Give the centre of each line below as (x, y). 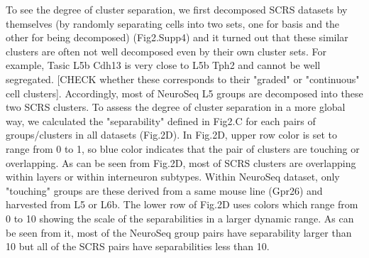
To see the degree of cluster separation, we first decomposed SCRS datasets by (177, 9)
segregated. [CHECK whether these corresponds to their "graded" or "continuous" (183, 79)
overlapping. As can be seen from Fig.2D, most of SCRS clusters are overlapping (181, 162)
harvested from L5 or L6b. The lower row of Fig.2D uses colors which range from (182, 204)
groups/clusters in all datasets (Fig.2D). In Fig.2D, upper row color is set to (172, 135)
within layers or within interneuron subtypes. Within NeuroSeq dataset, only (173, 177)
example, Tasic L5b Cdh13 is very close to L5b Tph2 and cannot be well (163, 65)
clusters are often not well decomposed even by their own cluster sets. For (166, 51)
